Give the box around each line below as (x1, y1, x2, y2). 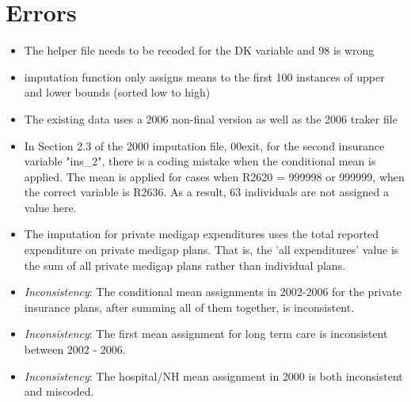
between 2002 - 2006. (24, 341, 126, 358)
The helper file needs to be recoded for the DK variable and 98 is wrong (24, 42, 375, 59)
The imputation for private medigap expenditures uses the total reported (24, 226, 379, 242)
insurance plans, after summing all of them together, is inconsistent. (24, 298, 355, 315)
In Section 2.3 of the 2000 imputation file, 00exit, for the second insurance (24, 137, 385, 154)
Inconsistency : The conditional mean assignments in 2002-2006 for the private (24, 283, 402, 300)
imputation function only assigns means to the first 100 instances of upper (24, 68, 385, 85)
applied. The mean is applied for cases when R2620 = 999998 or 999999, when (24, 168, 405, 184)
